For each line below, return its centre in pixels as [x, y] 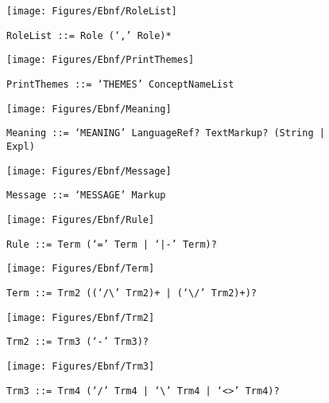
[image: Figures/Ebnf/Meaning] [89, 109]
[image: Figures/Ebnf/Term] [81, 269]
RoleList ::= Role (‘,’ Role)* [89, 35]
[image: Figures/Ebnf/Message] [89, 171]
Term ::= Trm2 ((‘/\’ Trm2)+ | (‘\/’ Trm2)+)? [132, 293]
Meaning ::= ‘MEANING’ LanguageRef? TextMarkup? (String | [166, 133]
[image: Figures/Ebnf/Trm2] [81, 317]
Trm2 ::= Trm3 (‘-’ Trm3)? [77, 342]
